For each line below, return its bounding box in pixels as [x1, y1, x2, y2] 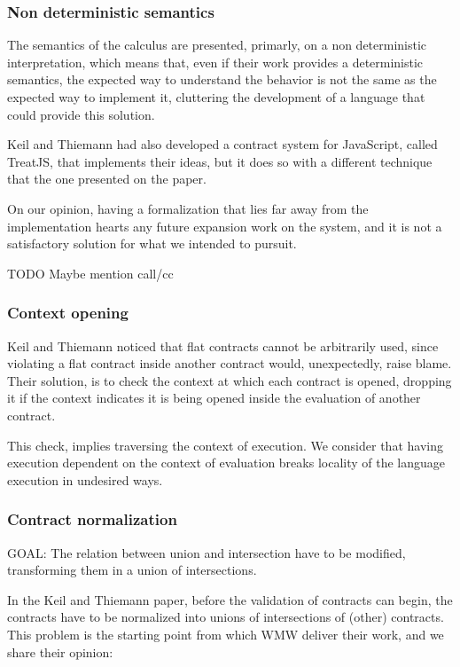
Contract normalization [7, 508, 177, 530]
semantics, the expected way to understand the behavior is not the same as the [7, 70, 437, 89]
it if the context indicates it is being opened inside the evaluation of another [7, 388, 421, 407]
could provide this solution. [7, 105, 155, 123]
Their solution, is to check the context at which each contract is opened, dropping [7, 371, 452, 389]
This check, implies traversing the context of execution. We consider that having [7, 436, 443, 454]
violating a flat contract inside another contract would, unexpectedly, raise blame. [7, 354, 452, 373]
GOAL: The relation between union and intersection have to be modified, [7, 543, 406, 561]
